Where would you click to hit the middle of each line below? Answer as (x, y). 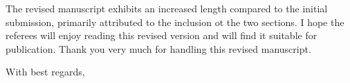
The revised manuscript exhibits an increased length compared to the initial (167, 8)
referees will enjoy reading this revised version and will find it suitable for (162, 35)
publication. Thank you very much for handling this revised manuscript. (158, 48)
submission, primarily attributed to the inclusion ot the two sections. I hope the (175, 22)
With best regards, (45, 72)
